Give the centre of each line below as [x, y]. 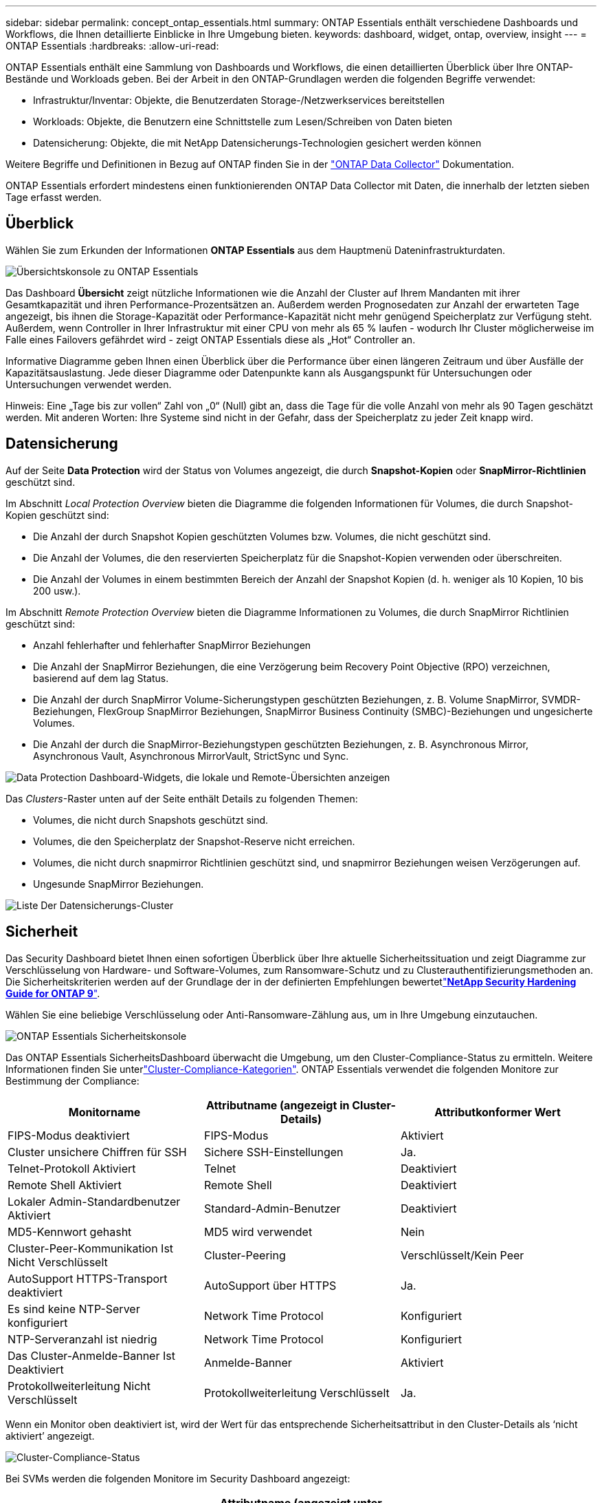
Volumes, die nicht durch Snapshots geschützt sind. [151, 820]
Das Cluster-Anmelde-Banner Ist [91, 1355]
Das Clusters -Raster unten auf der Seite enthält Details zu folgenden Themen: [182, 798]
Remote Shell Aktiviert [65, 1185]
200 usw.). [57, 590]
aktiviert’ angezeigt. [50, 1436]
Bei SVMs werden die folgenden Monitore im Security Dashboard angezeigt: [178, 1478]
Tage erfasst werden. [54, 197]
